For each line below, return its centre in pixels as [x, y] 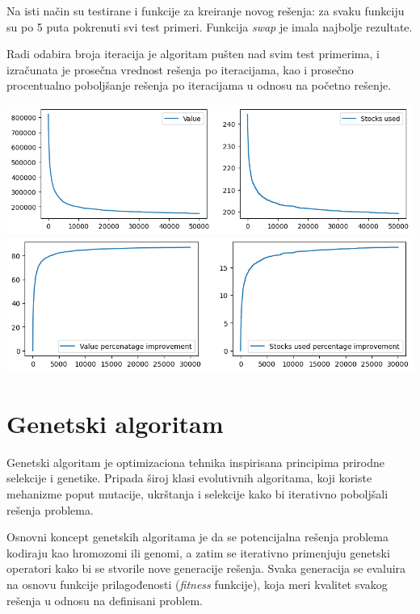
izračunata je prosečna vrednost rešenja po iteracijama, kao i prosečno [180, 69]
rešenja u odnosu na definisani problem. [105, 600]
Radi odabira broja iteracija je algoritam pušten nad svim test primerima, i [193, 54]
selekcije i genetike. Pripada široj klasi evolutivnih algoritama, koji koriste [189, 478]
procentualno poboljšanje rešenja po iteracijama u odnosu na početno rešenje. [199, 85]
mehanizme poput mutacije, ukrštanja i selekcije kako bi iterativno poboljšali [197, 494]
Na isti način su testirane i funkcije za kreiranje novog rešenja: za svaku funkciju [206, 11]
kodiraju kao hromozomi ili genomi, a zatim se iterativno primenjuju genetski [198, 552]
